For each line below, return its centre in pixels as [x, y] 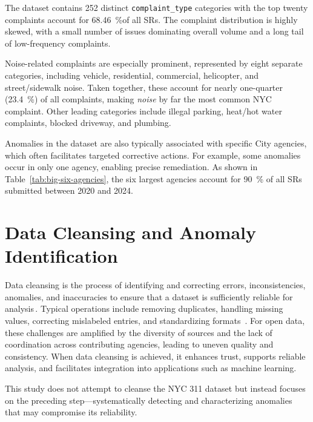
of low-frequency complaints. [58, 43]
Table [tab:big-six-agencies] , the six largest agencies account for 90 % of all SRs [153, 178]
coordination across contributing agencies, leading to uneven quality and [139, 344]
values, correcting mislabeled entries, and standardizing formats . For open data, [155, 321]
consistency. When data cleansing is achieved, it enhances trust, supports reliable [155, 356]
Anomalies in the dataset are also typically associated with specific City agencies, [156, 143]
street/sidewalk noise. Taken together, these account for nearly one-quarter [144, 87]
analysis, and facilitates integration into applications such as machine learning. [151, 368]
